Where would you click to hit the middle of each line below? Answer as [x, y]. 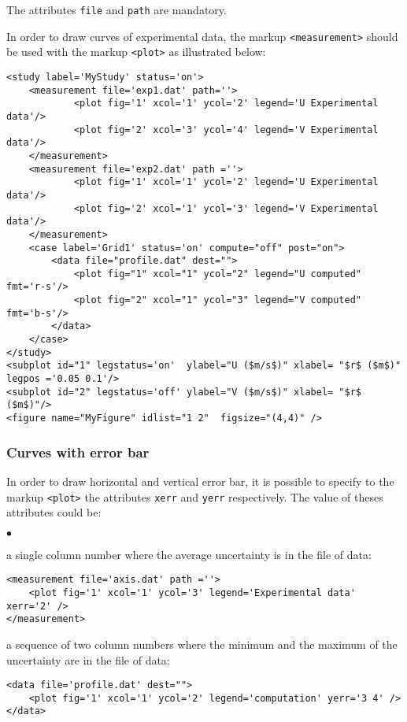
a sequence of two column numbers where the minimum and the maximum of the [202, 644]
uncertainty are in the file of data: [88, 659]
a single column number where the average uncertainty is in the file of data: [189, 554]
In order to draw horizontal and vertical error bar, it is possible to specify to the [200, 481]
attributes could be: [54, 512]
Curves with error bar [78, 452]
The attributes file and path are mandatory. [117, 9]
